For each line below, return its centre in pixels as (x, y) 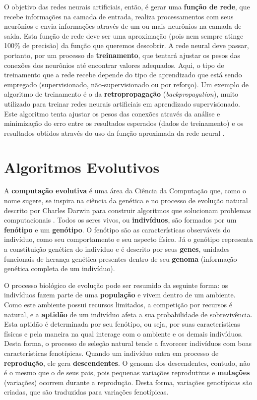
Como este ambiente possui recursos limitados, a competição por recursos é (118, 304)
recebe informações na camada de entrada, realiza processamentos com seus (119, 16)
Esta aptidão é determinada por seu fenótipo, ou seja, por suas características (122, 324)
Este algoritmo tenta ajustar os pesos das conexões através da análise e (112, 113)
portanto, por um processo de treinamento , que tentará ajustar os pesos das (122, 55)
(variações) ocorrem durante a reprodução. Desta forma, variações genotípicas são (128, 382)
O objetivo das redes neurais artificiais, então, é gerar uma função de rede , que (127, 6)
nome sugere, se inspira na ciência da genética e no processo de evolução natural (126, 200)
